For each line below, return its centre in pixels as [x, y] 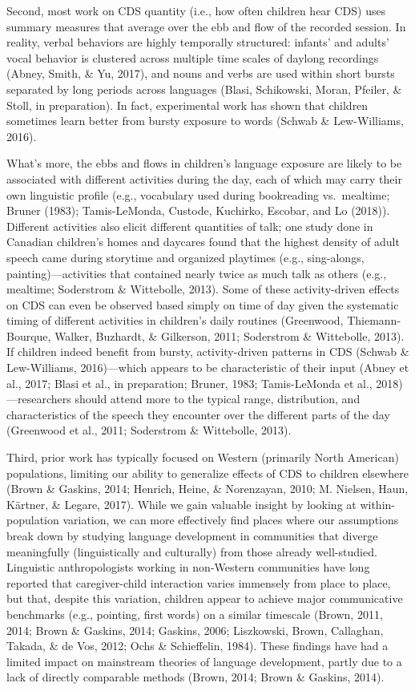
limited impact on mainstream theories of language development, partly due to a [204, 661]
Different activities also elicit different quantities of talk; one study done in [190, 226]
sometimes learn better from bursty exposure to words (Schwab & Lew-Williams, [205, 121]
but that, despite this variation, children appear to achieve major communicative [205, 598]
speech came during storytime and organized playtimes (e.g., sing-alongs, [185, 257]
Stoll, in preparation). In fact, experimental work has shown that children [187, 105]
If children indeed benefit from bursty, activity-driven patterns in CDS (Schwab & [208, 352]
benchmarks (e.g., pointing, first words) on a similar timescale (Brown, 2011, [195, 614]
